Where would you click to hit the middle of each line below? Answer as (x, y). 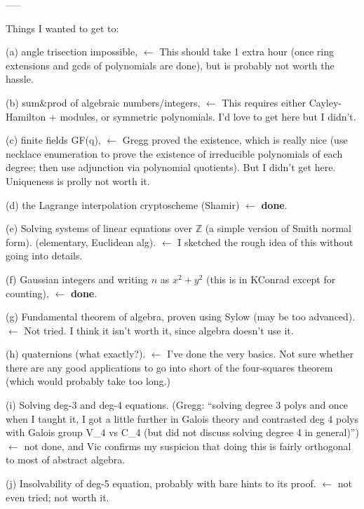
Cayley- (325, 102)
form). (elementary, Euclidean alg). (81, 242)
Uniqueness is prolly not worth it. (78, 181)
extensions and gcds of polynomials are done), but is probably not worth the (170, 65)
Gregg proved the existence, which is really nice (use (235, 140)
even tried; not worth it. (58, 497)
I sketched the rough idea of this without (265, 242)
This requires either (264, 102)
